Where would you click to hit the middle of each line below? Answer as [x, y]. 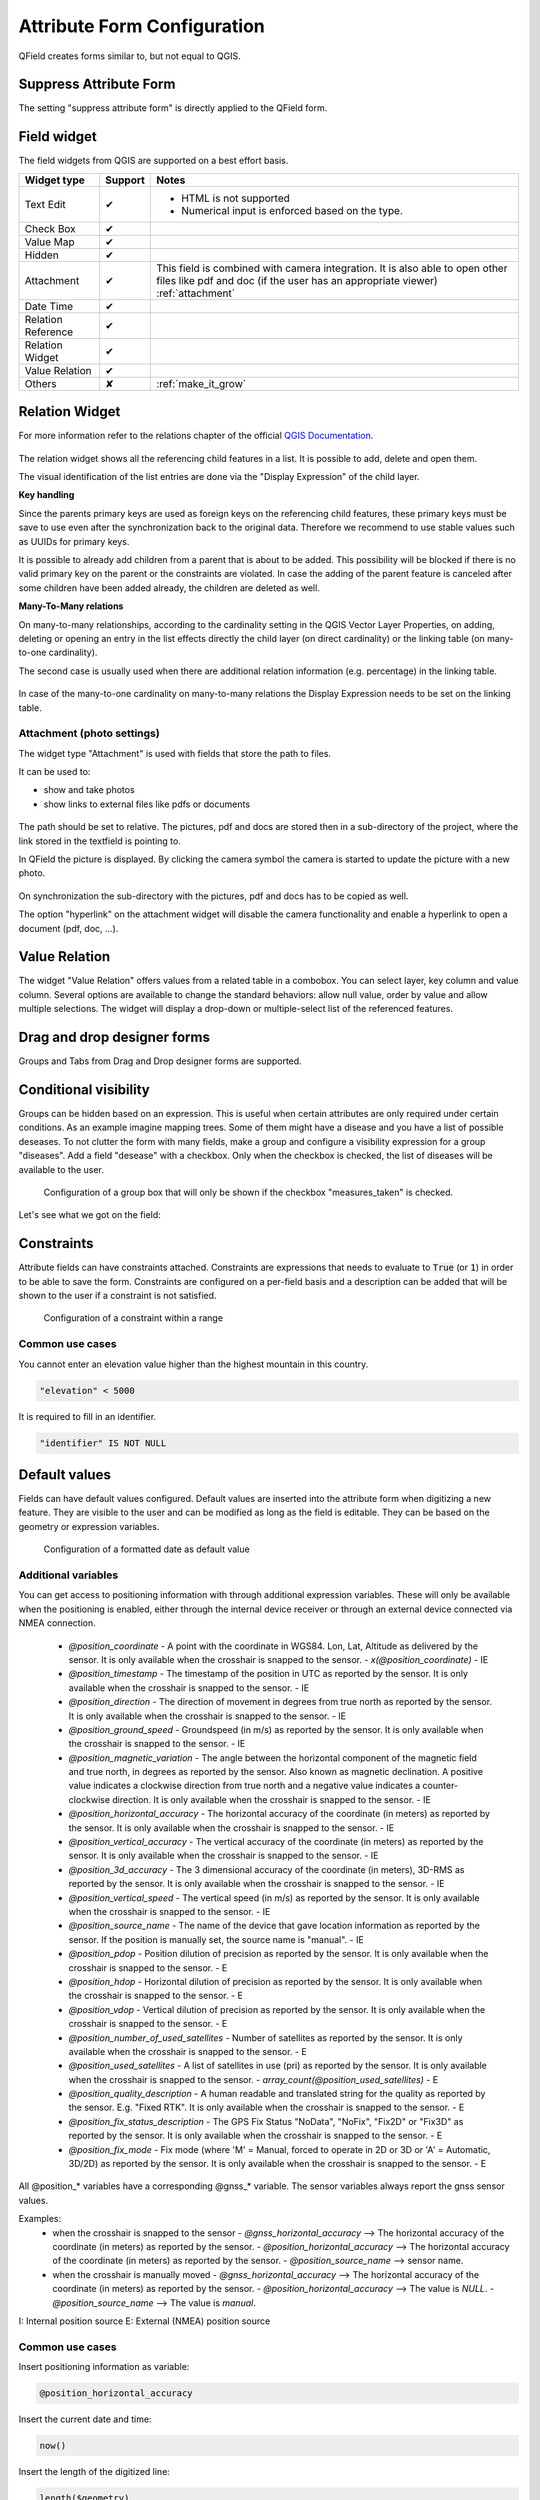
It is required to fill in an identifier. [87, 1416]
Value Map [49, 242]
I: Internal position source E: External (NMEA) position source [144, 2321]
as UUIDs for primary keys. [74, 541]
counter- [440, 1786]
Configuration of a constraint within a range [133, 1318]
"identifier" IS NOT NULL [103, 1443]
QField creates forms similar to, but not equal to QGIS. [129, 56]
